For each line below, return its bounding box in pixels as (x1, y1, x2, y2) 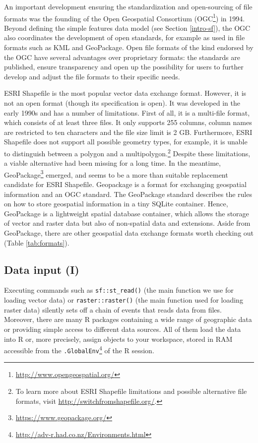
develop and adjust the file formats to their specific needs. (4, 71, 180, 81)
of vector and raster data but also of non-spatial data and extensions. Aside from (4, 218, 251, 228)
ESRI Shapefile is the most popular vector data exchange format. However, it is (4, 88, 247, 98)
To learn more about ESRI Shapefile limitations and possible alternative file (15, 386, 247, 396)
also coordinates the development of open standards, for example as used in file (4, 32, 245, 43)
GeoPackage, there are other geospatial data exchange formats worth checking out (4, 228, 254, 238)
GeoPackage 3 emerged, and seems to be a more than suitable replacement (4, 168, 228, 180)
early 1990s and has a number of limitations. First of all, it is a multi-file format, (4, 107, 250, 118)
